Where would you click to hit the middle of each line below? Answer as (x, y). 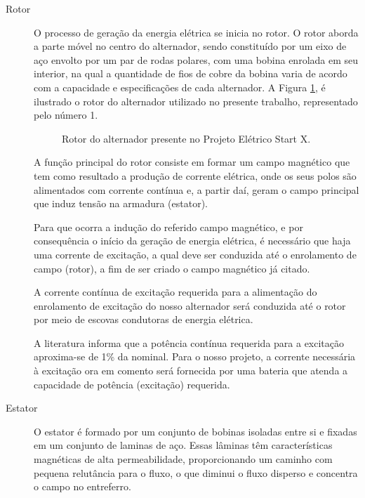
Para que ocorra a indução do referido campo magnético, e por (168, 227)
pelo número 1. (66, 115)
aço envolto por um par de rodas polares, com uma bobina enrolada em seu (196, 59)
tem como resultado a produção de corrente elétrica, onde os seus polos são (195, 175)
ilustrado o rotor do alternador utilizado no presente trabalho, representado (196, 101)
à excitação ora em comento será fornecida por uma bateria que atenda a (191, 371)
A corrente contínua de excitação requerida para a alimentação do (175, 292)
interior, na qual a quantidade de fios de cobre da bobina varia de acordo (191, 73)
